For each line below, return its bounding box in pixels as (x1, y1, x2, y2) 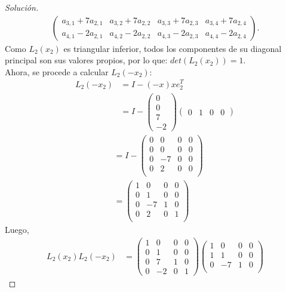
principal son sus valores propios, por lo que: (5, 54, 168, 66)
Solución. (5, 1, 39, 13)
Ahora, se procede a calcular (5, 65, 109, 78)
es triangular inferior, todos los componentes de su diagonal (63, 42, 282, 54)
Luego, (5, 223, 29, 236)
